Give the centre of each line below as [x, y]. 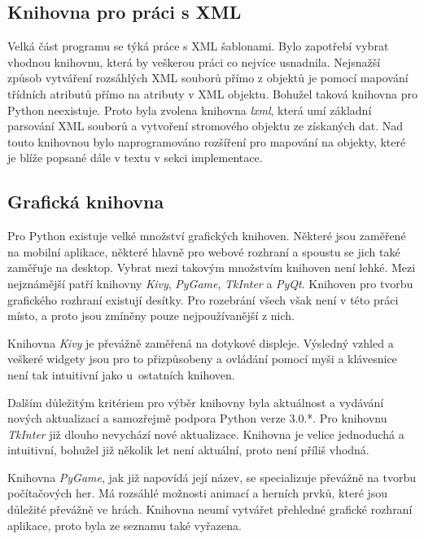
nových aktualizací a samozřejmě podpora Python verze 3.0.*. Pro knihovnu [197, 418]
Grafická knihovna [86, 202]
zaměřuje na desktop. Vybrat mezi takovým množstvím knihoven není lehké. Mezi [212, 267]
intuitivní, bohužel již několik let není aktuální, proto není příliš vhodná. [188, 450]
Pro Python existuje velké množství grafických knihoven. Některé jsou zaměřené [207, 236]
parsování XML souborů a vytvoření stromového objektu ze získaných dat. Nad [205, 126]
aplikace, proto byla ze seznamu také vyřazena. [125, 525]
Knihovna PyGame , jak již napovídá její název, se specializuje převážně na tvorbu [212, 477]
